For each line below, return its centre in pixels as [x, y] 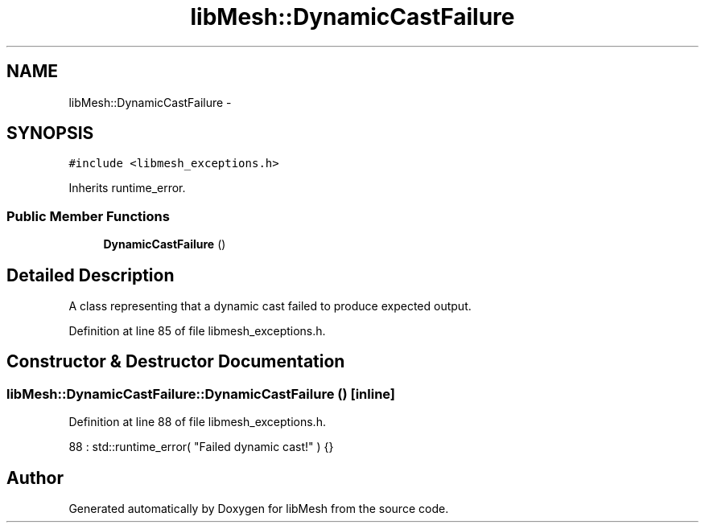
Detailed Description [91, 275]
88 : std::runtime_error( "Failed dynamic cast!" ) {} [201, 447]
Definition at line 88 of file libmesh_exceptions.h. [197, 422]
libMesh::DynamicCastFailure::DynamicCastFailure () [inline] [201, 394]
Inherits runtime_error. [127, 188]
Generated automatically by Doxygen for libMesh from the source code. [259, 509]
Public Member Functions [88, 216]
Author [35, 478]
